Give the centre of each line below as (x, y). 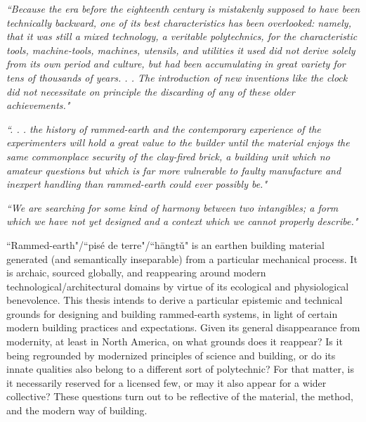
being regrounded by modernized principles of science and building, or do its (171, 355)
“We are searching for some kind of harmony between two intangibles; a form (172, 207)
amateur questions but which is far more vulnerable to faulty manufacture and (174, 170)
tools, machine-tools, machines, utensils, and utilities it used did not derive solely (181, 50)
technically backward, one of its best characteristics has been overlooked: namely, (179, 22)
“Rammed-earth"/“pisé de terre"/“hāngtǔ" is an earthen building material (165, 244)
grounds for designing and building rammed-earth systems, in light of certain (172, 313)
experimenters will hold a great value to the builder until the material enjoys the (178, 142)
